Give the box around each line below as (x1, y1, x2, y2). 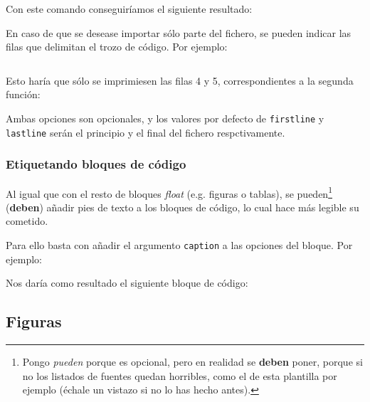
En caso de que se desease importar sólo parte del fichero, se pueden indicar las (6, 25, 351, 40)
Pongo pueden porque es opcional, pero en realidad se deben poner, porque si (22, 354, 363, 369)
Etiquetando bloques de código (6, 155, 186, 173)
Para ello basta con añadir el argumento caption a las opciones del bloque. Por (6, 237, 353, 252)
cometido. (6, 213, 48, 228)
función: (6, 87, 41, 102)
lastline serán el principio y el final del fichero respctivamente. (6, 125, 285, 139)
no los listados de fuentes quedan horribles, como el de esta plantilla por (22, 368, 337, 383)
